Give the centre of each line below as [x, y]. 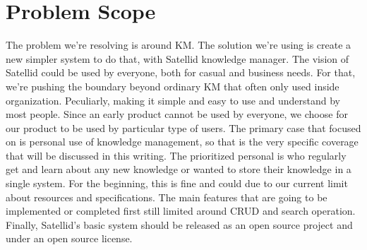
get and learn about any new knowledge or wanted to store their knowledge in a [179, 169]
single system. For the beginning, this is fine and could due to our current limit [177, 183]
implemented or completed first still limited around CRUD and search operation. [181, 211]
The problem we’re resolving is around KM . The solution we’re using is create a [179, 45]
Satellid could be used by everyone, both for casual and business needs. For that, [181, 72]
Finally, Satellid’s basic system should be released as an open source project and [179, 224]
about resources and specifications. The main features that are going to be [167, 197]
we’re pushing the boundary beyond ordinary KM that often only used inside [173, 86]
